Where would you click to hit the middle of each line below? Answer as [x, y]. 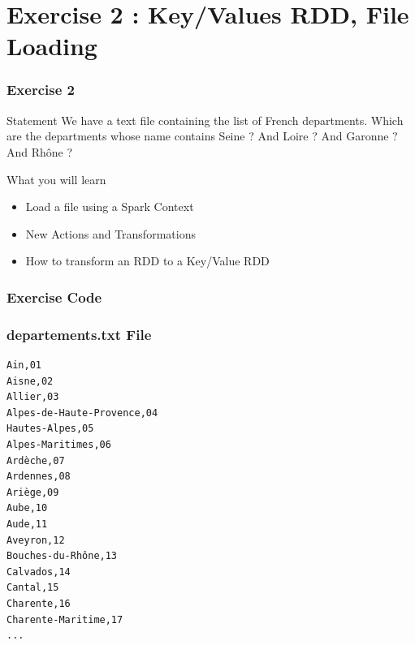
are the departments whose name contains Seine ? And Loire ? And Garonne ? [202, 136]
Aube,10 [27, 508]
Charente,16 [39, 603]
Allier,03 [33, 397]
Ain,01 [24, 365]
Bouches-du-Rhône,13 [62, 556]
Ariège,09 [33, 492]
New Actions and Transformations [110, 233]
